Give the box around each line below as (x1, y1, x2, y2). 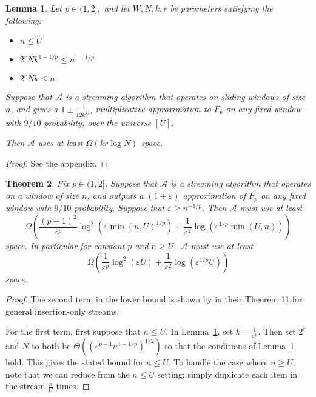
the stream (5, 379, 45, 392)
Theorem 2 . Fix (5, 177, 69, 190)
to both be (32, 339, 71, 352)
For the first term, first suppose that (5, 325, 141, 338)
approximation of (183, 189, 246, 202)
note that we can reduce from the (5, 367, 130, 380)
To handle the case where (173, 356, 268, 369)
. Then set (258, 325, 296, 338)
